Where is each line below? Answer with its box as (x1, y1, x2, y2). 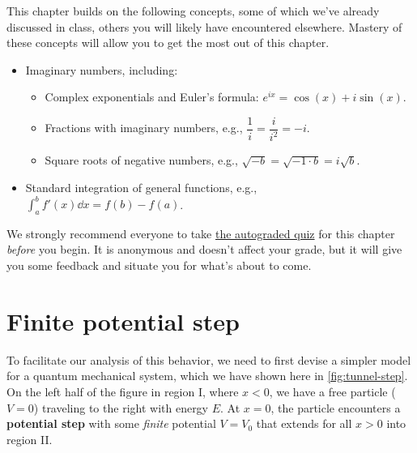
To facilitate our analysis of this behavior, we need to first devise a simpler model (6, 351, 411, 368)
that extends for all (256, 415, 352, 432)
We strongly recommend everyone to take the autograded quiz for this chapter (6, 224, 395, 241)
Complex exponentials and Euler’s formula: (45, 88, 259, 105)
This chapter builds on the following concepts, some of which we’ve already (6, 2, 380, 19)
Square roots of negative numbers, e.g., (45, 152, 238, 169)
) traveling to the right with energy (33, 399, 209, 416)
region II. (6, 430, 53, 447)
